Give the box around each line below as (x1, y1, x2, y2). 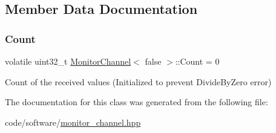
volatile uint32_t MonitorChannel (5, 55, 131, 67)
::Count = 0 (175, 55, 220, 67)
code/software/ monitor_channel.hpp (5, 115, 141, 128)
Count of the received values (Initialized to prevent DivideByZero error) (5, 75, 272, 88)
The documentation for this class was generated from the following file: (5, 96, 268, 108)
